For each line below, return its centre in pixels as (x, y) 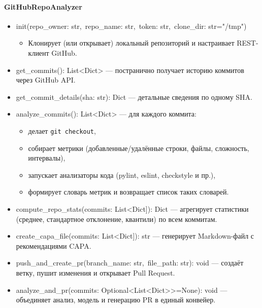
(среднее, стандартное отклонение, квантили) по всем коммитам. (117, 219)
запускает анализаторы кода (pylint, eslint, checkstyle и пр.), (122, 175)
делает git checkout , (62, 130)
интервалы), (47, 158)
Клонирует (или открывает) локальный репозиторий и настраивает (131, 43)
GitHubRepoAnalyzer (43, 6)
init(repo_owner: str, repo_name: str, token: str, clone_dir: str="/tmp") (131, 26)
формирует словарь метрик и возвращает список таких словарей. (128, 192)
